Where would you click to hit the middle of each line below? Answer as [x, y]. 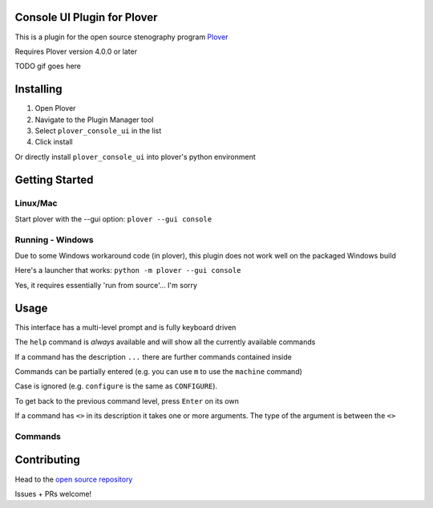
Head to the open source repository [74, 479]
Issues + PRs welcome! [53, 494]
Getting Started [54, 179]
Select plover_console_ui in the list [98, 130]
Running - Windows [54, 239]
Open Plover [55, 108]
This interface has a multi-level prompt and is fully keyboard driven [125, 327]
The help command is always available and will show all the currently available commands [165, 342]
